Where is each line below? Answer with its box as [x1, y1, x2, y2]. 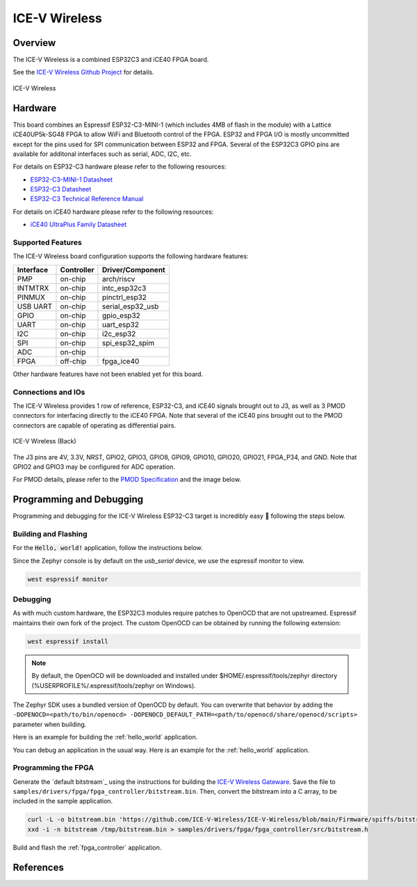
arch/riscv [101, 274, 136, 283]
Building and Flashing [13, 529, 88, 539]
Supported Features [13, 237, 83, 247]
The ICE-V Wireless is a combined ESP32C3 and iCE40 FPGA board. [13, 56, 209, 64]
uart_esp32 [101, 320, 139, 329]
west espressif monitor [27, 575, 109, 583]
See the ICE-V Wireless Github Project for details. [13, 68, 154, 77]
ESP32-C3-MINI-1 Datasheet [30, 175, 113, 184]
